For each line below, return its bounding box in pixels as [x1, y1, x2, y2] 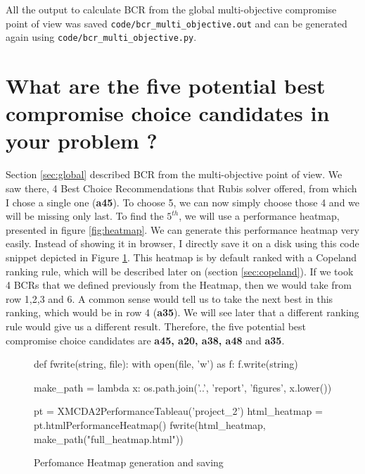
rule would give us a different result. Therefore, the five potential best [6, 318, 307, 333]
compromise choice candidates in [6, 99, 330, 127]
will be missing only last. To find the [6, 208, 164, 223]
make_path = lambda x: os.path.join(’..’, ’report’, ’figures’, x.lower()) [34, 380, 332, 394]
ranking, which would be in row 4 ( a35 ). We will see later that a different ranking [6, 305, 359, 320]
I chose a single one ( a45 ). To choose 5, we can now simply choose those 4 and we [6, 194, 360, 209]
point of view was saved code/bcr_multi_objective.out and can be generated [6, 15, 347, 30]
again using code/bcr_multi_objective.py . [6, 30, 197, 44]
